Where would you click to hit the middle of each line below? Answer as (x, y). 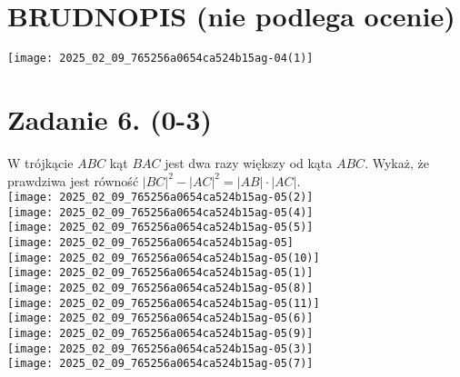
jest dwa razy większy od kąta (249, 162)
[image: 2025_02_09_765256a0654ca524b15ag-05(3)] (160, 348)
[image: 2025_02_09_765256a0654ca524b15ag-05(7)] (160, 364)
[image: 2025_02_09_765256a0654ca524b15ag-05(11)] (164, 303)
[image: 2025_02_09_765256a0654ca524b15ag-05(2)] (160, 198)
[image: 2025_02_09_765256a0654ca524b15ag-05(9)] (160, 333)
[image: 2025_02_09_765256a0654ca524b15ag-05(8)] (160, 288)
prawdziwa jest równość (73, 180)
